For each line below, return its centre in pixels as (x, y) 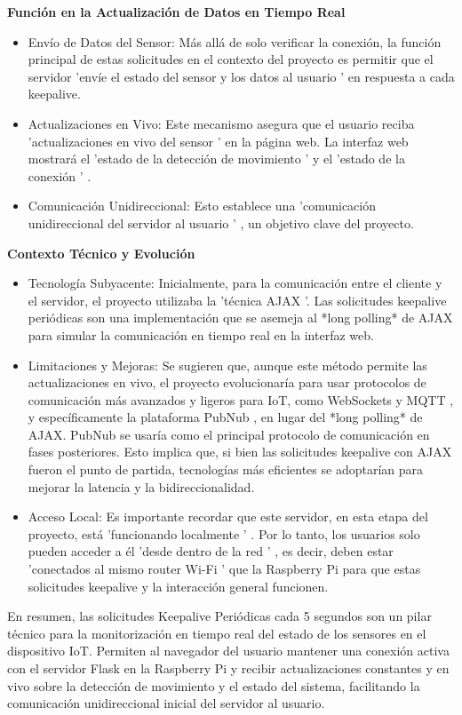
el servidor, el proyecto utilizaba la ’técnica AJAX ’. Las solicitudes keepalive (237, 300)
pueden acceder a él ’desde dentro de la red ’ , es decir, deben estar (211, 551)
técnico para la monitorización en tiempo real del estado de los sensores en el (217, 633)
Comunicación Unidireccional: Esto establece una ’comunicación (202, 206)
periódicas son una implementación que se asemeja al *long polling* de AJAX (240, 318)
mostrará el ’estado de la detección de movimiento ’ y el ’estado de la (216, 159)
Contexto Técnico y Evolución (101, 253)
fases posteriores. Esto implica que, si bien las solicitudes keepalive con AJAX (240, 452)
